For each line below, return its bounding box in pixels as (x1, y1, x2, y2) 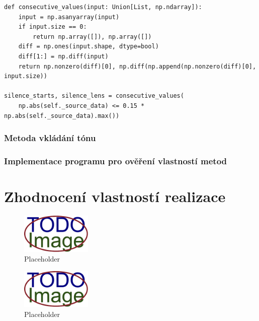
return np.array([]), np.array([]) (33, 33, 152, 40)
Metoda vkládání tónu (4, 132, 96, 144)
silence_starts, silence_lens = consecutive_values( (4, 92, 184, 100)
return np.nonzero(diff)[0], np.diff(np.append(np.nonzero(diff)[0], (18, 62, 256, 70)
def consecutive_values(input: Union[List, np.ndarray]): (4, 4, 202, 11)
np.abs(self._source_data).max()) (4, 112, 120, 119)
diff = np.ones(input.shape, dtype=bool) (18, 43, 159, 50)
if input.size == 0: (18, 23, 87, 31)
